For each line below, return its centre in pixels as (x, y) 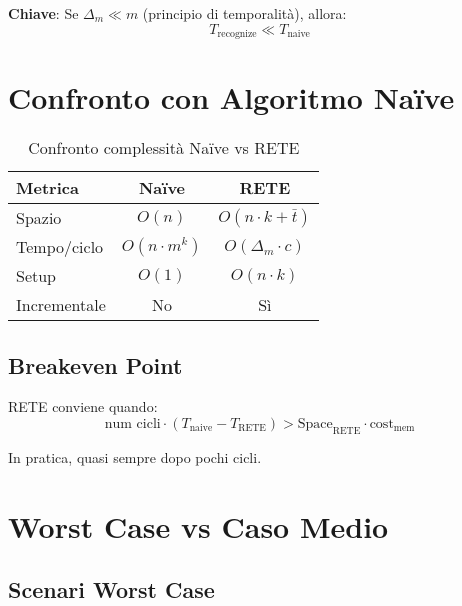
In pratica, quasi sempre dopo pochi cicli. (135, 456)
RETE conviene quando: (83, 406)
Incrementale (61, 305)
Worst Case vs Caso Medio (198, 525)
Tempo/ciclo (60, 247)
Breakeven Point (95, 364)
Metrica (47, 188)
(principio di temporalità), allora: (244, 13)
